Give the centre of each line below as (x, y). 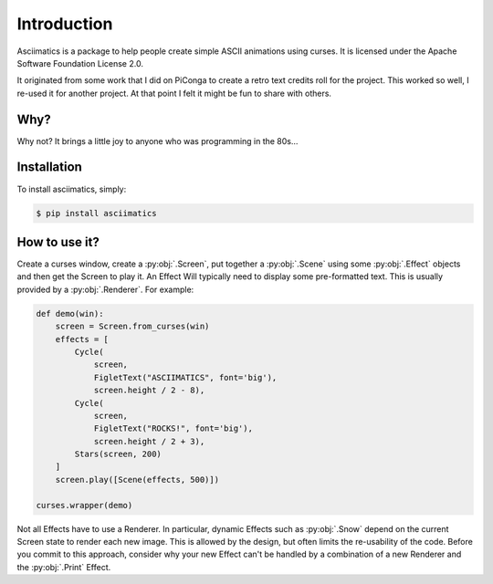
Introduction (65, 24)
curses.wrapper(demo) (84, 505)
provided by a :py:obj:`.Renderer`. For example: (105, 289)
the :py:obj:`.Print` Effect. (64, 567)
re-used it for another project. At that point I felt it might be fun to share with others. (174, 93)
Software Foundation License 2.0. (80, 63)
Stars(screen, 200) (118, 454)
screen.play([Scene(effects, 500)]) (137, 480)
